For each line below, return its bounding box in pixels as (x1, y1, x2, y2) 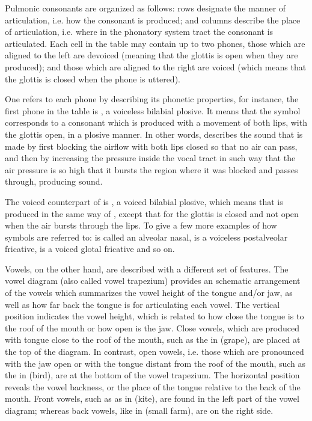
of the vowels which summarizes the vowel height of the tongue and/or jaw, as (5, 286, 293, 299)
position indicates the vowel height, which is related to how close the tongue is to (5, 310, 304, 322)
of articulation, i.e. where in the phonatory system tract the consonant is (5, 25, 274, 38)
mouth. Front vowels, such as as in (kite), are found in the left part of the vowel (5, 392, 299, 405)
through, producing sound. (5, 175, 103, 188)
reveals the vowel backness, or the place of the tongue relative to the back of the (5, 380, 301, 393)
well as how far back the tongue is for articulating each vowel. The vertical (5, 298, 280, 310)
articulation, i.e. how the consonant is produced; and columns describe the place (5, 13, 301, 26)
